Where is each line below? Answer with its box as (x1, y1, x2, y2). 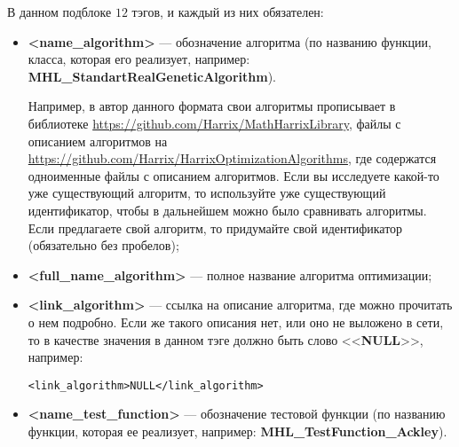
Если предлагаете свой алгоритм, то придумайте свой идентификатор (28, 218, 403, 237)
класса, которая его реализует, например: (28, 50, 250, 68)
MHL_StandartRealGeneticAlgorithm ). (28, 67, 276, 85)
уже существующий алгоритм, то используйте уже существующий (28, 184, 386, 202)
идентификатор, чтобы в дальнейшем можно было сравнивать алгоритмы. (28, 200, 427, 219)
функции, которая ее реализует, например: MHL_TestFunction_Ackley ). (28, 421, 447, 440)
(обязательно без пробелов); (28, 236, 179, 255)
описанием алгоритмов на (28, 131, 168, 150)
